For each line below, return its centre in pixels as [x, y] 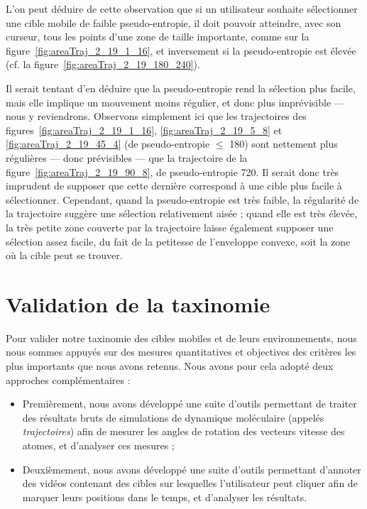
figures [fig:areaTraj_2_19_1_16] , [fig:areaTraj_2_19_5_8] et [144, 130]
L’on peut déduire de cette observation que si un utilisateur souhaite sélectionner [182, 9]
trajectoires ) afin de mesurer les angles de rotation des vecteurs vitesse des [183, 431]
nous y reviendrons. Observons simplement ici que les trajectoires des [156, 116]
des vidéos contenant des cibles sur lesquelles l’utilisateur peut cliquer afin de [190, 483]
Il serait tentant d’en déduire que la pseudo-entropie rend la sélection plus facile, [181, 88]
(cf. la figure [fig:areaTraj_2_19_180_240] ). [103, 64]
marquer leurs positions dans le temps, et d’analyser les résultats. [165, 497]
